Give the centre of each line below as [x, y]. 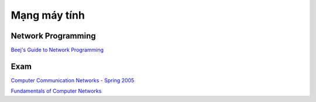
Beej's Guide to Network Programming [57, 50]
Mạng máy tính [48, 15]
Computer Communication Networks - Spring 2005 [73, 80]
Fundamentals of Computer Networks [56, 91]
